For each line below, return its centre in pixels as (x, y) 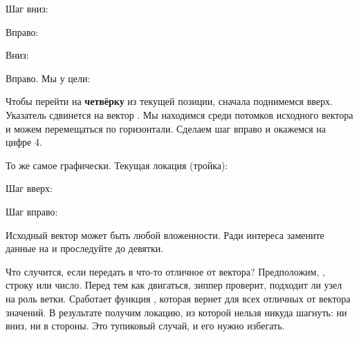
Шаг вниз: (27, 8)
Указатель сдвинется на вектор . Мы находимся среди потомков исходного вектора (179, 114)
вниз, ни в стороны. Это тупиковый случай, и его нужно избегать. (145, 326)
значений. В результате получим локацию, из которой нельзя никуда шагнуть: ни (176, 312)
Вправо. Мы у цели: (48, 78)
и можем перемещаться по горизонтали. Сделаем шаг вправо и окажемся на (166, 128)
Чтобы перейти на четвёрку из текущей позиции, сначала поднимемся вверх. (169, 101)
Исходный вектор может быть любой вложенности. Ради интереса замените (165, 234)
